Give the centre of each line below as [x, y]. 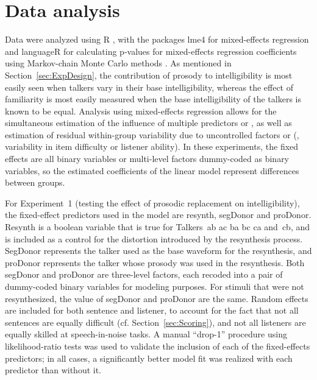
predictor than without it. [53, 370]
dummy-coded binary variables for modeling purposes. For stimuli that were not [155, 286]
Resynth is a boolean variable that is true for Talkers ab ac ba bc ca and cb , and [158, 227]
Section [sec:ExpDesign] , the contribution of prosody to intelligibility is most [149, 75]
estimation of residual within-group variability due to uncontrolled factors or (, [152, 134]
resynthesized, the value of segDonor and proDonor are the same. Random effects [157, 298]
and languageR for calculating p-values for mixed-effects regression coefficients [151, 51]
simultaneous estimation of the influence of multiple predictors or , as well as [148, 123]
